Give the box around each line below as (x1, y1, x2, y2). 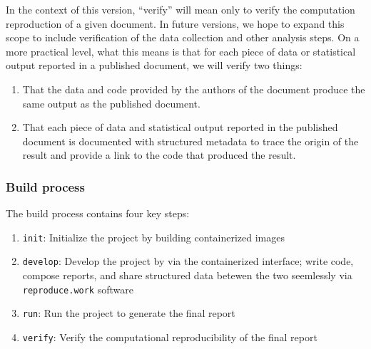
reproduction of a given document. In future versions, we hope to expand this (6, 16, 345, 31)
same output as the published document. (22, 95, 200, 110)
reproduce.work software (22, 281, 133, 296)
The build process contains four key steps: (6, 206, 190, 221)
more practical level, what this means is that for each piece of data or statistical (6, 43, 356, 58)
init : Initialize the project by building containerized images (22, 229, 285, 244)
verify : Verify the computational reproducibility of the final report (22, 329, 317, 344)
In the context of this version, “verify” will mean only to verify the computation (6, 2, 355, 16)
